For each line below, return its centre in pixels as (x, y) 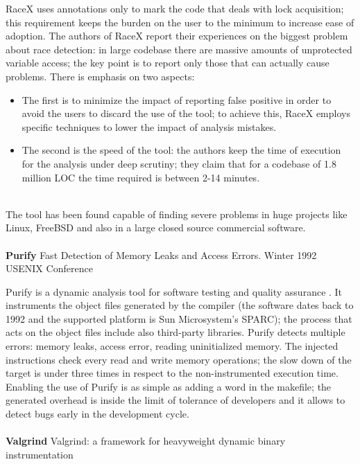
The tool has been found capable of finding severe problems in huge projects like (177, 214)
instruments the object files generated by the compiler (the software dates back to (180, 305)
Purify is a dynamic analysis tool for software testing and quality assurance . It (174, 291)
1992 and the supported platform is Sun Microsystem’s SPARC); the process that (179, 318)
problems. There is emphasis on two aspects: (100, 76)
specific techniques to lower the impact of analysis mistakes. (149, 126)
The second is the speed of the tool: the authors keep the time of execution (181, 150)
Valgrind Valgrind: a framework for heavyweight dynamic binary (146, 441)
